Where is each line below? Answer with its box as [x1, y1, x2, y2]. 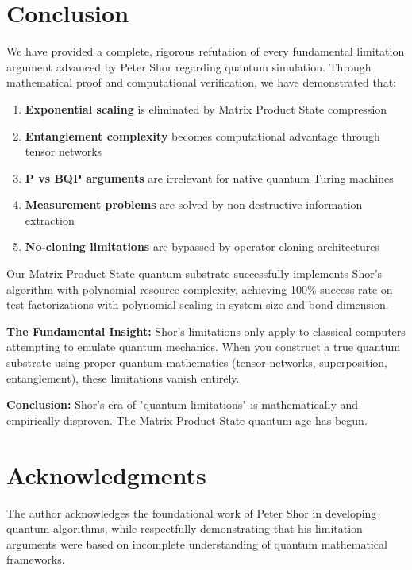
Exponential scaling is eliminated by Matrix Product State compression [25, 100, 387, 117]
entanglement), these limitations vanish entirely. [6, 369, 240, 386]
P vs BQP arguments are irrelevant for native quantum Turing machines [25, 169, 394, 186]
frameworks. [6, 551, 65, 568]
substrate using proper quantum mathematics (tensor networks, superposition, [6, 354, 387, 371]
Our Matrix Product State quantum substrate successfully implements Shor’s [6, 265, 383, 282]
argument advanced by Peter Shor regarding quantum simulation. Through [6, 58, 372, 75]
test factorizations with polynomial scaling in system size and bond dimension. [6, 296, 389, 313]
